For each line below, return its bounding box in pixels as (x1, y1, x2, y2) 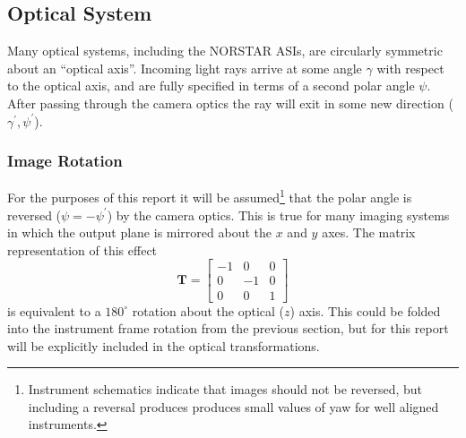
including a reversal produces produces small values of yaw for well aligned (28, 397, 439, 416)
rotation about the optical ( (132, 301, 285, 320)
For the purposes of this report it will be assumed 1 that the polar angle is (7, 185, 412, 207)
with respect (376, 58, 444, 77)
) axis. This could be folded (289, 301, 441, 320)
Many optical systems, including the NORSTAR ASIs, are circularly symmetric (7, 41, 443, 60)
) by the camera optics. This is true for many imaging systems (107, 205, 450, 224)
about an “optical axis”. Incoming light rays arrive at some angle (7, 58, 362, 77)
